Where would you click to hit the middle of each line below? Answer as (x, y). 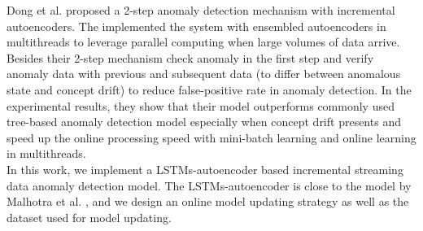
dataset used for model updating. (89, 217)
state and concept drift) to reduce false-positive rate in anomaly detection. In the (209, 89)
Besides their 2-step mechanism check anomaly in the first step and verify (190, 57)
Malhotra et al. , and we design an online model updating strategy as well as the (208, 201)
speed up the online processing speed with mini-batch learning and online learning (211, 137)
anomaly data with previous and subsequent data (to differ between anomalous (204, 74)
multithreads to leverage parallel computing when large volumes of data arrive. (203, 42)
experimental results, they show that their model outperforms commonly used (201, 105)
